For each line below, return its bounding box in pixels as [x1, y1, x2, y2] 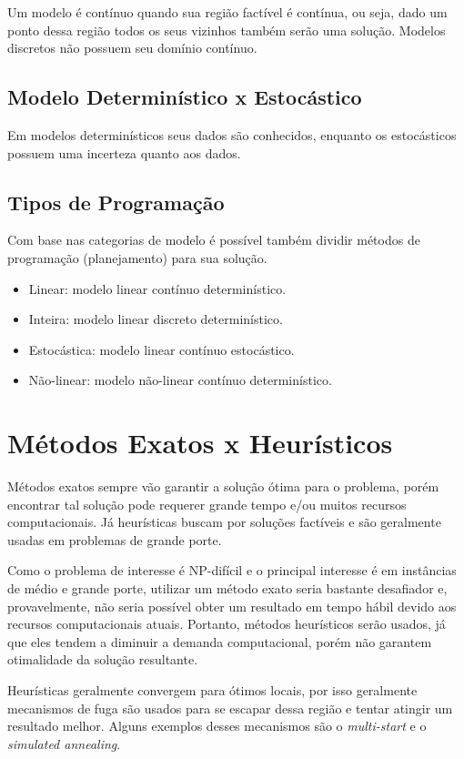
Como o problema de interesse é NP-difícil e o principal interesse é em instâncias [7, 561, 457, 580]
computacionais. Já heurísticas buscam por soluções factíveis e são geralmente [7, 512, 441, 531]
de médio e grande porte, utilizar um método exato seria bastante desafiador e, [7, 579, 448, 598]
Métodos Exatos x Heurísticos [7, 424, 393, 461]
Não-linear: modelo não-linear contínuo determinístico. [28, 370, 332, 390]
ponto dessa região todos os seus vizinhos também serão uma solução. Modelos [7, 20, 446, 39]
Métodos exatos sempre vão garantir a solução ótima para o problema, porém [7, 477, 439, 496]
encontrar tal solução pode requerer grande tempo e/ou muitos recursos [7, 494, 407, 513]
